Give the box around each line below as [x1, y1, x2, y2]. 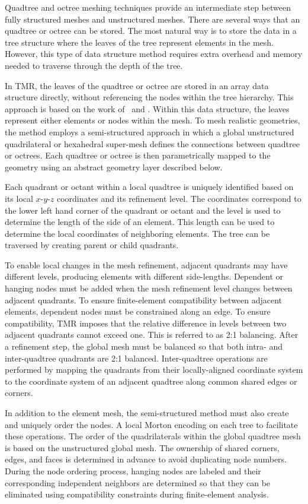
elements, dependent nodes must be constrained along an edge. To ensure [5, 305, 271, 318]
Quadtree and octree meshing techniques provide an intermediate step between [5, 1, 291, 13]
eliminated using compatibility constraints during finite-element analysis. [5, 488, 269, 500]
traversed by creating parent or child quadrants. [5, 239, 179, 251]
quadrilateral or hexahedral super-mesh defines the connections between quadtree [5, 137, 300, 150]
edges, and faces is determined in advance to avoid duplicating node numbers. [5, 453, 287, 465]
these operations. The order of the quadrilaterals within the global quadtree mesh [5, 430, 301, 442]
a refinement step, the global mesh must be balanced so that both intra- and [5, 340, 283, 353]
